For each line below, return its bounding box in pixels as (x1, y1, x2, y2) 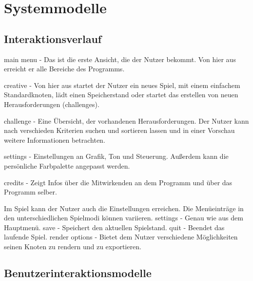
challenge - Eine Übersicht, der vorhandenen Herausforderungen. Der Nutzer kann (4, 115, 249, 126)
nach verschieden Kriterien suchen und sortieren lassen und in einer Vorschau (4, 125, 235, 135)
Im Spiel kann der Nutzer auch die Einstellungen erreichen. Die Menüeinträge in (4, 203, 244, 213)
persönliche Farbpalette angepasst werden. (4, 160, 130, 171)
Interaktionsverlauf (4, 31, 102, 46)
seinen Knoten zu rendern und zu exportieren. (4, 241, 141, 252)
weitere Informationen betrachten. (4, 134, 105, 145)
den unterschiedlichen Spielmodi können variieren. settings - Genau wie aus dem (4, 213, 243, 223)
